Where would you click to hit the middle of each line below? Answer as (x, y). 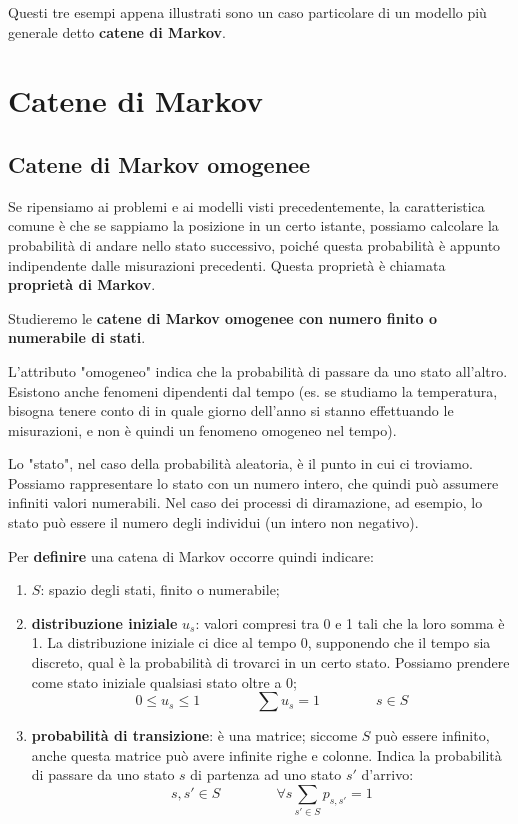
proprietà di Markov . (82, 284)
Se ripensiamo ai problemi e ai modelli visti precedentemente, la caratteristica (246, 205)
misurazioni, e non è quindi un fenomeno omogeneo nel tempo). (202, 429)
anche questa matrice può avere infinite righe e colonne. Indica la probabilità (266, 754)
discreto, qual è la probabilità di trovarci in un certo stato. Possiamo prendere (270, 662)
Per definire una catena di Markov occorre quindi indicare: (191, 555)
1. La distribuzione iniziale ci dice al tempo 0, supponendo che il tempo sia (261, 642)
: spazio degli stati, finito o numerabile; (160, 589)
